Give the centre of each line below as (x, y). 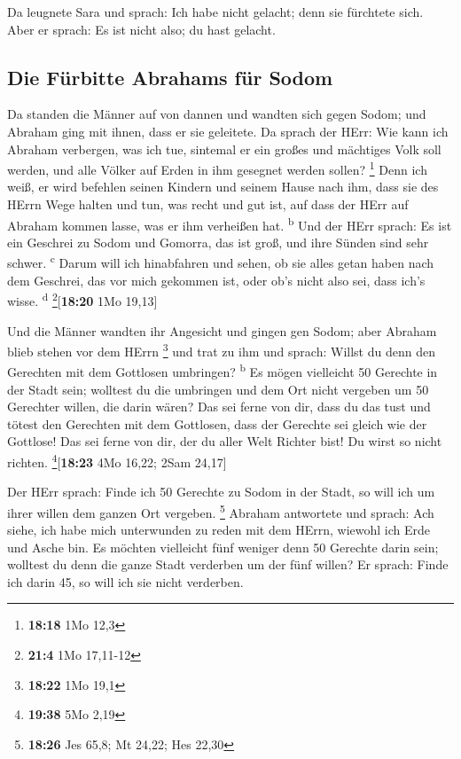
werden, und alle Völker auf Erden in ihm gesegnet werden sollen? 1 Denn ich (217, 168)
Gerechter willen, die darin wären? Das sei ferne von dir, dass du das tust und (219, 407)
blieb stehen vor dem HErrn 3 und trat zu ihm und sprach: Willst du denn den (221, 350)
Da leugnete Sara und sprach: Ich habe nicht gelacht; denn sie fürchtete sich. (215, 12)
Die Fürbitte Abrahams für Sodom (170, 77)
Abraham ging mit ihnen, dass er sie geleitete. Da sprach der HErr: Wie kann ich (228, 131)
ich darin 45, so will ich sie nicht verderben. (125, 581)
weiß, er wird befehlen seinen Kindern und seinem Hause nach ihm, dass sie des (223, 187)
